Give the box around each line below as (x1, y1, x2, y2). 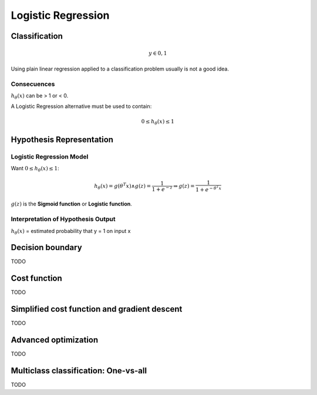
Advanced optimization (11, 335, 99, 345)
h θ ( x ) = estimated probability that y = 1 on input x (11, 227, 131, 236)
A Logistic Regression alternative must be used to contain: (11, 103, 152, 110)
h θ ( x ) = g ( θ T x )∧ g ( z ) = (94, 182, 151, 191)
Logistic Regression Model (11, 153, 89, 161)
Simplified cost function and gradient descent (11, 304, 183, 314)
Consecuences (11, 80, 55, 88)
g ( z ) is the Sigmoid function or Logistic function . (11, 200, 132, 208)
